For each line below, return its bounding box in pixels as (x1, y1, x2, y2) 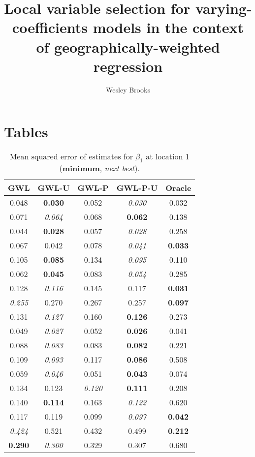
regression (93, 56, 163, 76)
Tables (4, 122, 48, 142)
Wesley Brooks (106, 84, 150, 94)
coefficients (12, 17, 88, 37)
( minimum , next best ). (59, 162, 140, 174)
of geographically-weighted (36, 36, 220, 57)
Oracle (165, 182, 191, 194)
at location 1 (146, 151, 190, 162)
